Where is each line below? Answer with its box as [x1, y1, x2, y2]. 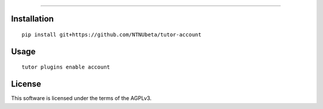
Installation [11, 14, 54, 24]
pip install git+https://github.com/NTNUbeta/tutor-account [22, 32, 202, 38]
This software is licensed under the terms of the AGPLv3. [11, 95, 152, 102]
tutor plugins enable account [22, 64, 111, 71]
